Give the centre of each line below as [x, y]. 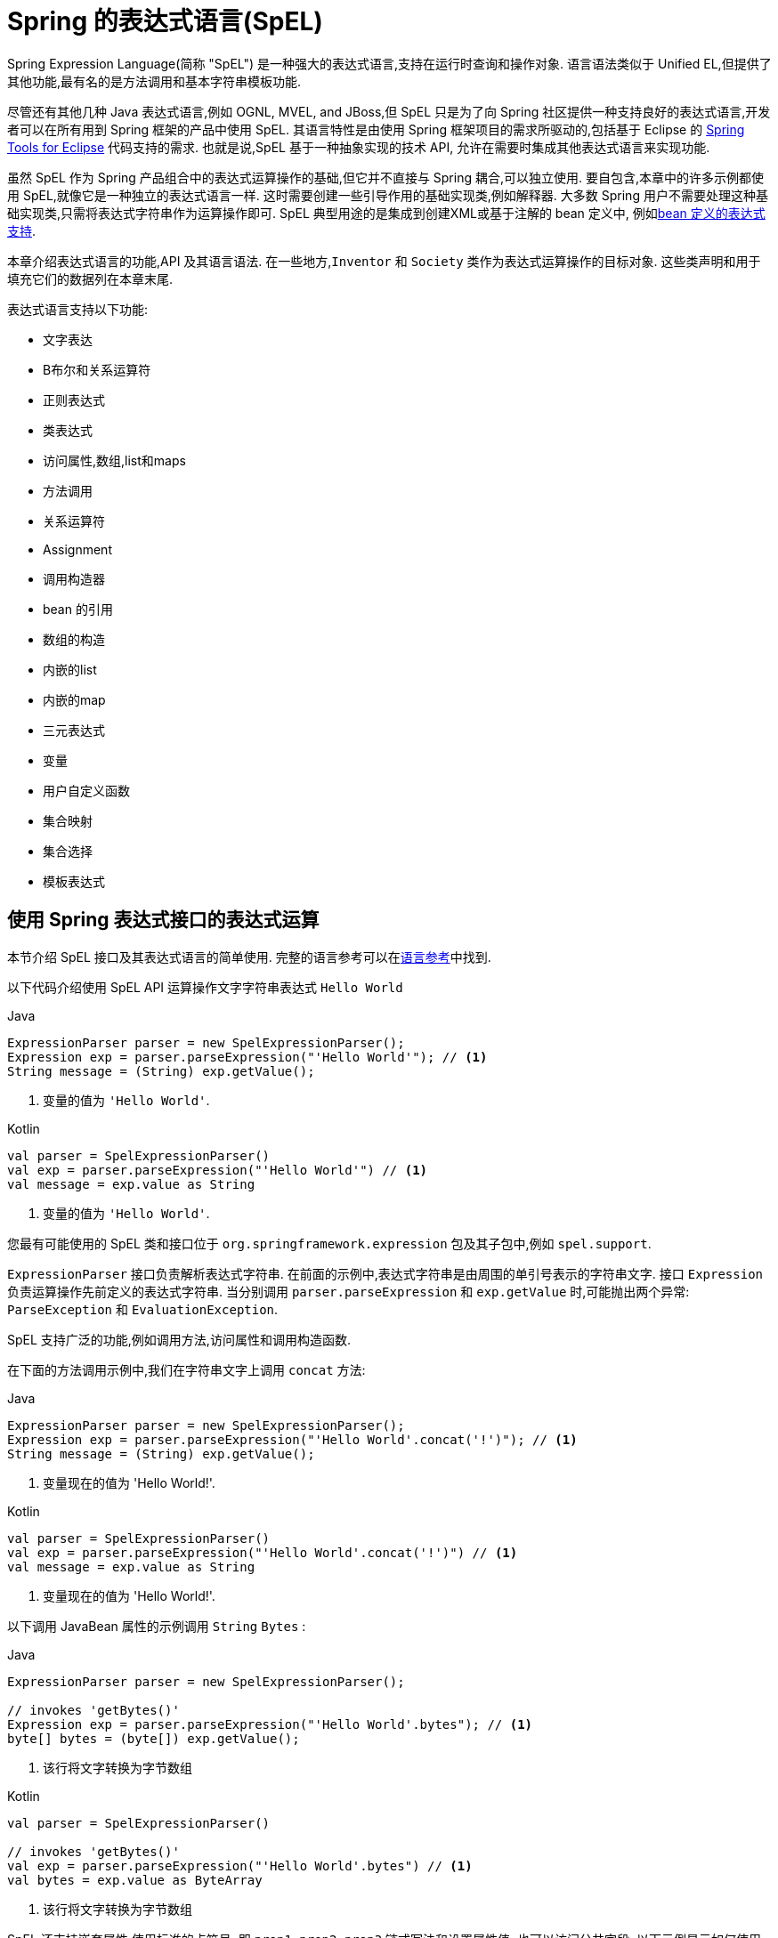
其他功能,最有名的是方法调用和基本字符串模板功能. [154, 81]
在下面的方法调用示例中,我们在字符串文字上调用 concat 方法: [186, 1369]
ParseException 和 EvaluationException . [143, 1309]
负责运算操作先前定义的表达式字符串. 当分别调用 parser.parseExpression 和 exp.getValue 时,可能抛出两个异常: [348, 1291]
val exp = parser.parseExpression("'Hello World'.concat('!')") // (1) [263, 1552]
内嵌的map [74, 699]
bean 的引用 [78, 609]
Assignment [77, 549]
